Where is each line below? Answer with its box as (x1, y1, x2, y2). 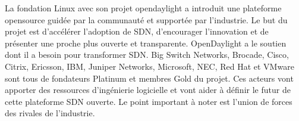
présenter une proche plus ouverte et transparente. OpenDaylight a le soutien (5, 36, 287, 49)
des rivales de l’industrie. (5, 107, 95, 119)
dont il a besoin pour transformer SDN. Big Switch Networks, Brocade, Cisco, (5, 48, 289, 61)
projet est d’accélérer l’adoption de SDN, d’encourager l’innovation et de (5, 25, 269, 38)
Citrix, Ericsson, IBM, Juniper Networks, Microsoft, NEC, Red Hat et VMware (5, 60, 294, 72)
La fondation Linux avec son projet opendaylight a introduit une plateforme (5, 2, 282, 14)
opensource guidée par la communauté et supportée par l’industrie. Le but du (5, 13, 288, 26)
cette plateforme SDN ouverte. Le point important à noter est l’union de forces (5, 95, 292, 107)
